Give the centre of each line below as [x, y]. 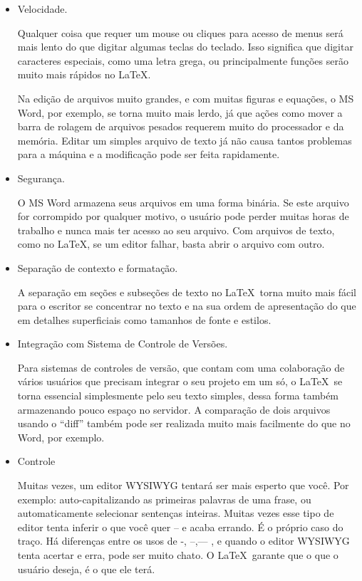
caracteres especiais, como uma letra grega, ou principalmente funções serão [183, 60]
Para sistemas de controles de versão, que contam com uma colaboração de [181, 367]
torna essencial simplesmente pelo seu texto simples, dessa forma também [178, 396]
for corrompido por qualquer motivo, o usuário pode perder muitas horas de [183, 216]
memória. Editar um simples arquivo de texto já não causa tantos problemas [185, 140]
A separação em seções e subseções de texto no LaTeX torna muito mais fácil [187, 292]
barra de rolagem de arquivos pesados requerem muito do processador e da [181, 126]
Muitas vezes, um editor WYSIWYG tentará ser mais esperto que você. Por [183, 485]
